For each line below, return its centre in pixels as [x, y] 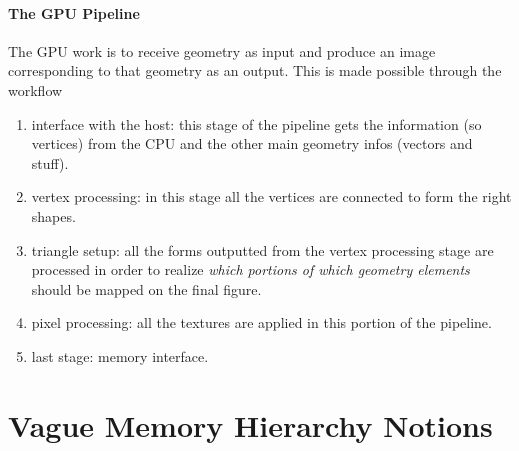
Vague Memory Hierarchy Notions [250, 424]
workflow [35, 89]
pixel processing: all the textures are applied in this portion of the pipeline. [261, 322]
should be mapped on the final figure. [146, 288]
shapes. [53, 215]
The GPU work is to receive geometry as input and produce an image [222, 50]
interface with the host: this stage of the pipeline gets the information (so [256, 123]
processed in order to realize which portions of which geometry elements [250, 269]
